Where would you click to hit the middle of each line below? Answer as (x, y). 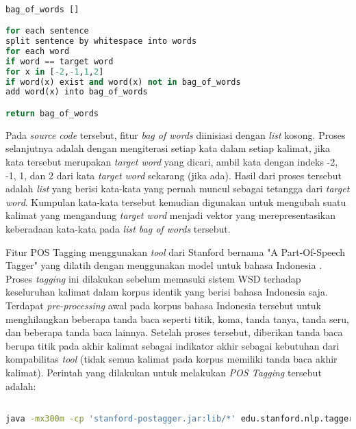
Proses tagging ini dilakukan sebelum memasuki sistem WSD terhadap (153, 278)
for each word (38, 51)
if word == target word (60, 61)
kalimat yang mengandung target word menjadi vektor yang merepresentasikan (171, 215)
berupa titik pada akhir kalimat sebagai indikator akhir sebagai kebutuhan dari (173, 345)
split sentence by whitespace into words (101, 41)
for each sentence (47, 31)
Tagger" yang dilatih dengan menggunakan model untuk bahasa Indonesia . (164, 265)
